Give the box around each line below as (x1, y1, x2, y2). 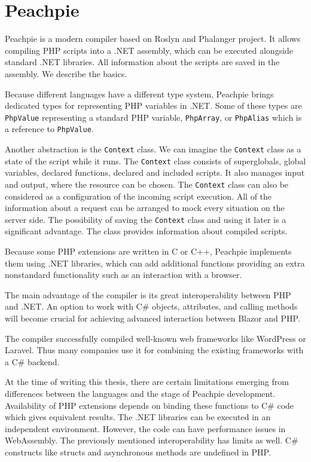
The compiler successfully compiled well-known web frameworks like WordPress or (5, 332, 306, 344)
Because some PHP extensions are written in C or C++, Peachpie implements (5, 245, 292, 257)
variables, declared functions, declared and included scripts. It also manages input (5, 166, 305, 179)
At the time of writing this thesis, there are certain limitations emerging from (5, 375, 289, 388)
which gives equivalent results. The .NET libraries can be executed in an (5, 411, 271, 423)
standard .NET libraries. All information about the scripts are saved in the (5, 56, 280, 68)
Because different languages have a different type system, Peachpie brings (5, 87, 274, 100)
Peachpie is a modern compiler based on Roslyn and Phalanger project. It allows (5, 32, 301, 45)
